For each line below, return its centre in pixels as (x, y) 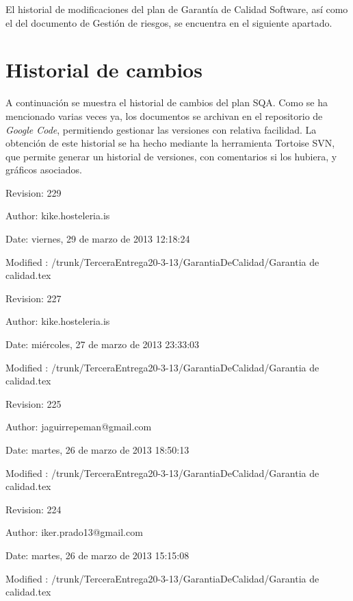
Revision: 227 (34, 298)
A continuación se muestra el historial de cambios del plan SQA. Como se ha (167, 102)
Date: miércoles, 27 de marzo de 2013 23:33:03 (103, 344)
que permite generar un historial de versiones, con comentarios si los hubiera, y (171, 156)
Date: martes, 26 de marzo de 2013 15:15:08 (97, 555)
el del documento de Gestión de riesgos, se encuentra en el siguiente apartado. (169, 22)
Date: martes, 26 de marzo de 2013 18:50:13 (97, 450)
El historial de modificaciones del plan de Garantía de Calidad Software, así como (177, 9)
